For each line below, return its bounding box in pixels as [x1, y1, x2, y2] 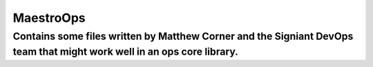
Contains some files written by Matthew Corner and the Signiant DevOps [12, 30, 354, 42]
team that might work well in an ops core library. [12, 45, 238, 58]
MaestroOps [12, 10, 86, 25]
